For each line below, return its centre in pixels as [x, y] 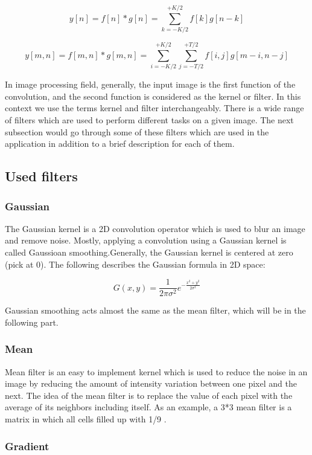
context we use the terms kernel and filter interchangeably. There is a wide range [154, 108]
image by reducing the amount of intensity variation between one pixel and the [151, 383]
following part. [32, 322]
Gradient [27, 446]
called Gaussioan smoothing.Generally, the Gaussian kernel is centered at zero [149, 252]
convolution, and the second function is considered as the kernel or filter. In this [153, 96]
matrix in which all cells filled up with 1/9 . [86, 419]
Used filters [41, 176]
